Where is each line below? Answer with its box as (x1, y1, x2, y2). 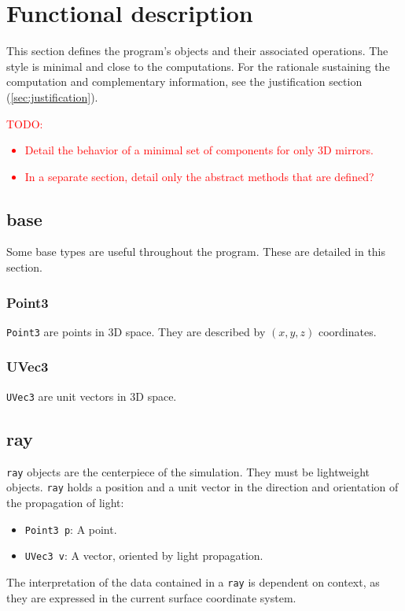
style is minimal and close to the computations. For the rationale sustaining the (6, 57, 390, 74)
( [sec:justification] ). (6, 88, 98, 105)
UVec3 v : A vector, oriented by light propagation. (24, 547, 263, 564)
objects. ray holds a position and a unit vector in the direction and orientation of (6, 479, 399, 495)
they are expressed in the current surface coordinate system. (6, 589, 296, 605)
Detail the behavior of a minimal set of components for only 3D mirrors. (24, 142, 374, 158)
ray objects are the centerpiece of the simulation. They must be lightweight (6, 463, 370, 480)
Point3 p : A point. (24, 520, 117, 537)
